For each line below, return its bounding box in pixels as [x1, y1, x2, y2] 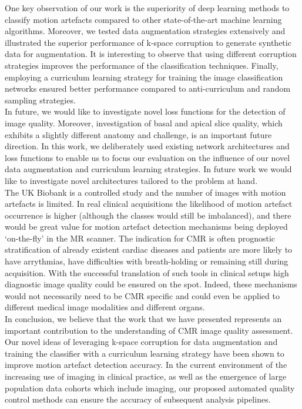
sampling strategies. [5, 93, 76, 106]
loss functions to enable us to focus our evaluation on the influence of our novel [5, 151, 290, 163]
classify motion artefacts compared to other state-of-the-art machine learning [5, 13, 282, 25]
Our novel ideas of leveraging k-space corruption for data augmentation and [5, 336, 278, 348]
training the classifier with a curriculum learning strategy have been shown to [5, 347, 284, 359]
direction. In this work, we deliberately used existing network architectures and [5, 140, 290, 152]
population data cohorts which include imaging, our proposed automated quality [5, 381, 295, 394]
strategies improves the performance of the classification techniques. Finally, [5, 59, 278, 71]
